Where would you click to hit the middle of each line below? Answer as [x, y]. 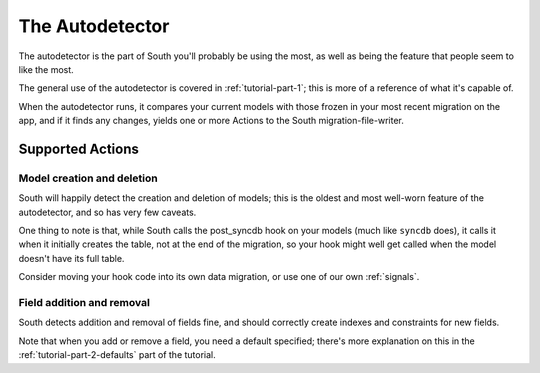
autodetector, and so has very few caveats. [107, 212]
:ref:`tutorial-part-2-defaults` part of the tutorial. [117, 355]
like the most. [46, 69]
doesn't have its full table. [71, 258]
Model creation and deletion [88, 178]
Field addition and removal [84, 302]
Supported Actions [78, 148]
